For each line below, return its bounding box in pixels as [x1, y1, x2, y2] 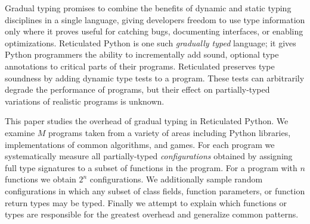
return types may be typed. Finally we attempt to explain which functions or [5, 196, 287, 209]
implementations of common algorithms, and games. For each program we [5, 138, 275, 150]
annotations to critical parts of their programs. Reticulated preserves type [5, 59, 275, 72]
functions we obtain [5, 173, 76, 185]
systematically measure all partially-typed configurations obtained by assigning [5, 150, 293, 162]
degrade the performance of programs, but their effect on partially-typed [5, 83, 270, 96]
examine [5, 126, 35, 138]
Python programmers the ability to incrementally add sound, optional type [5, 48, 279, 61]
